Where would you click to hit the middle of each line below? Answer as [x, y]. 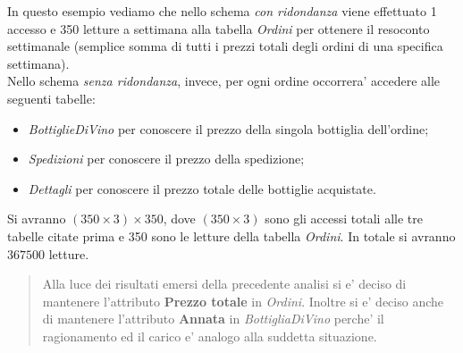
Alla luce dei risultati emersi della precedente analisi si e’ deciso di [224, 284]
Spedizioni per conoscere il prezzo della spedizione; [166, 159]
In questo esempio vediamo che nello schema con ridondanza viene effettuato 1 [222, 11]
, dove [179, 219]
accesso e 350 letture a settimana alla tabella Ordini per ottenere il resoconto [219, 28]
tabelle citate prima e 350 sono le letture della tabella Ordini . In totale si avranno [231, 235]
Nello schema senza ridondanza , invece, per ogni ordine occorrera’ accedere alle [224, 81]
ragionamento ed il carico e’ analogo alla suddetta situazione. [210, 336]
